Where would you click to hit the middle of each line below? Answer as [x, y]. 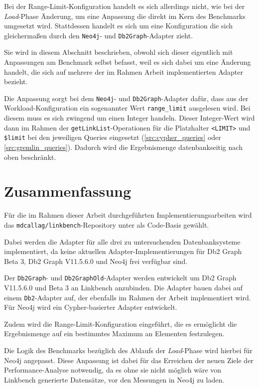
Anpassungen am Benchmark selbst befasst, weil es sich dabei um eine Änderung [128, 62]
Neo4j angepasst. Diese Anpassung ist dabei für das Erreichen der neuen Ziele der [129, 360]
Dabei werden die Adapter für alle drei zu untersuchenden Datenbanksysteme [122, 241]
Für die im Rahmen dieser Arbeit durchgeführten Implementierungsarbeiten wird [128, 215]
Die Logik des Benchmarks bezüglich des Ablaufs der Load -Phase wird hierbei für [128, 350]
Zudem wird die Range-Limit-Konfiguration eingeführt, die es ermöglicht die [121, 323]
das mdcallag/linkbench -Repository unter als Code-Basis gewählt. [107, 224]
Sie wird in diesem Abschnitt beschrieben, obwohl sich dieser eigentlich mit [119, 52]
